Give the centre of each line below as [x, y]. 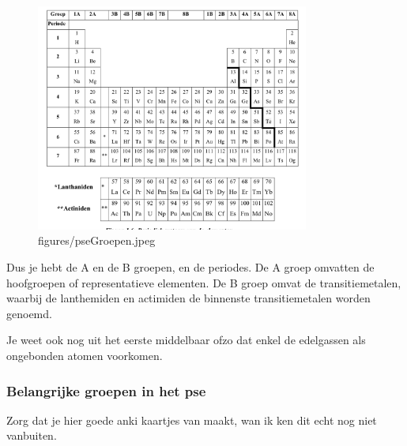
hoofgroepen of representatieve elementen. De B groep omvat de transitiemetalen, [204, 282]
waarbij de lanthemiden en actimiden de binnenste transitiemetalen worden [188, 298]
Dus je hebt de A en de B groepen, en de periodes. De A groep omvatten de [190, 267]
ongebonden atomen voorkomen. [85, 356]
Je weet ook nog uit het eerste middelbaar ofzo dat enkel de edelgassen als [186, 340]
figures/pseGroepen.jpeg [97, 240]
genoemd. [29, 313]
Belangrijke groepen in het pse [106, 390]
